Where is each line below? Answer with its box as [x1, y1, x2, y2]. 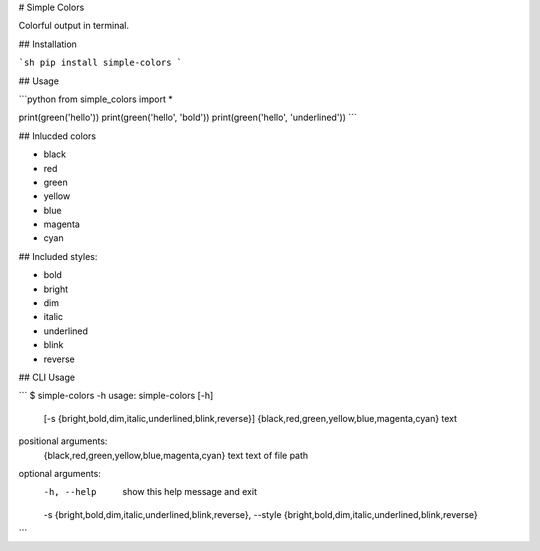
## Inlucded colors [18, 130, 97, 142]
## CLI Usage [18, 371, 75, 383]
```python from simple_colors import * [18, 93, 174, 105]
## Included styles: [18, 250, 98, 262]
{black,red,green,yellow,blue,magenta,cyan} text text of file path [43, 449, 309, 461]
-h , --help [43, 486, 97, 498]
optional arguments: [18, 467, 102, 479]
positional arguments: [18, 435, 108, 447]
